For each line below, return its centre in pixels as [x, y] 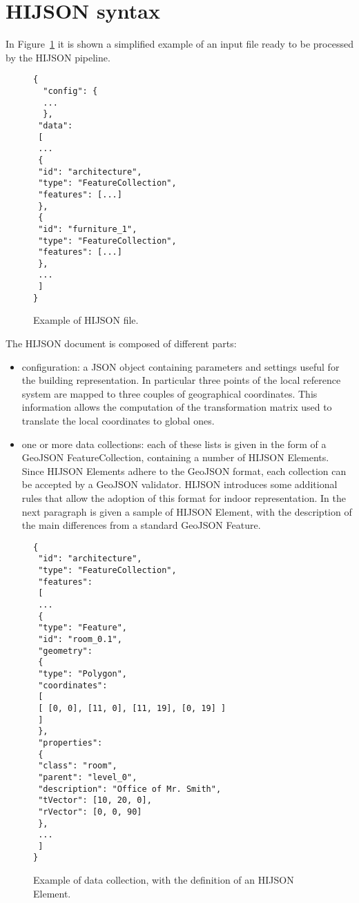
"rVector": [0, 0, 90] [90, 812]
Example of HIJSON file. [86, 320]
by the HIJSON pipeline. [58, 57]
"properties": [70, 742]
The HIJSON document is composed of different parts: [121, 343]
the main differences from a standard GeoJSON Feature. [141, 525]
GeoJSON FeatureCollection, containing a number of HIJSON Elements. [175, 457]
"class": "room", [78, 766]
